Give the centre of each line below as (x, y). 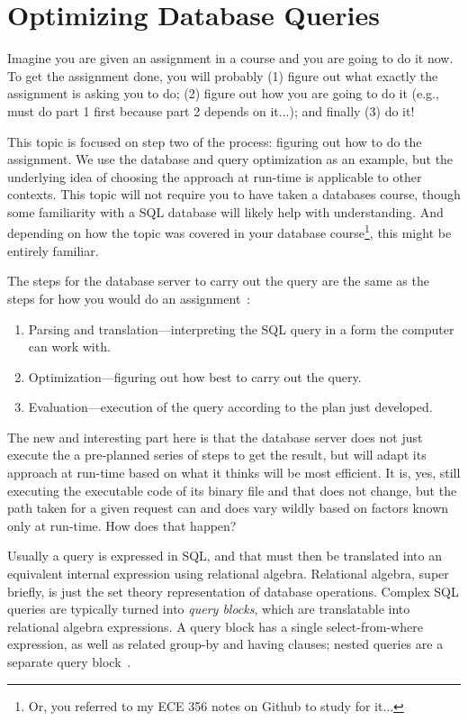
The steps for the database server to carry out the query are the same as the (218, 281)
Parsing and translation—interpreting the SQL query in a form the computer (241, 329)
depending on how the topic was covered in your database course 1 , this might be (229, 232)
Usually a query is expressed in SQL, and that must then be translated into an (225, 556)
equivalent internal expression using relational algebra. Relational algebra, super (228, 574)
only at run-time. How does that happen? (122, 525)
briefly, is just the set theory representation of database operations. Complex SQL (233, 591)
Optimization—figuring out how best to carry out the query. (195, 376)
